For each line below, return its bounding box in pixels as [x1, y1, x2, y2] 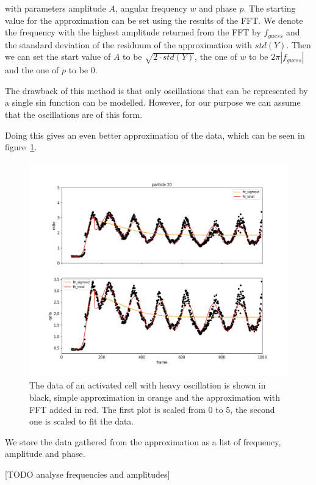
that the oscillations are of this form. [5, 108, 143, 121]
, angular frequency [115, 2, 187, 14]
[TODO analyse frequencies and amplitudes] [5, 467, 170, 480]
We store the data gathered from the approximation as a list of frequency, [5, 435, 281, 448]
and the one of [5, 64, 59, 76]
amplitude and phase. [5, 447, 85, 460]
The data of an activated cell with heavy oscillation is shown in [29, 379, 266, 392]
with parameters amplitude [5, 2, 106, 14]
